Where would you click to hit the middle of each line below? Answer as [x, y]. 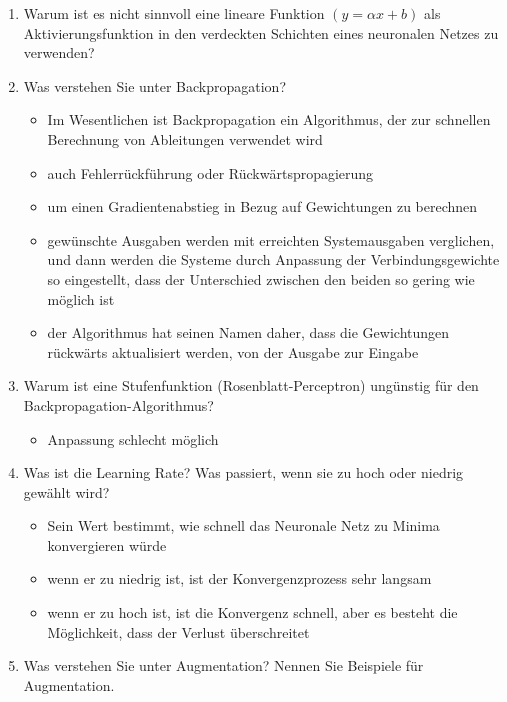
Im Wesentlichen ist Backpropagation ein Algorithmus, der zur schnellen [269, 119]
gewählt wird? [66, 491]
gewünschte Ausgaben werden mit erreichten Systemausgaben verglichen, [271, 239]
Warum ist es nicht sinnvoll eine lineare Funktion [174, 13]
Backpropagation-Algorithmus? [118, 404]
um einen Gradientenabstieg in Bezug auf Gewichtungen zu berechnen [262, 206]
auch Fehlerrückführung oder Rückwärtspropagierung [210, 172]
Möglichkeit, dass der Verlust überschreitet [178, 631]
